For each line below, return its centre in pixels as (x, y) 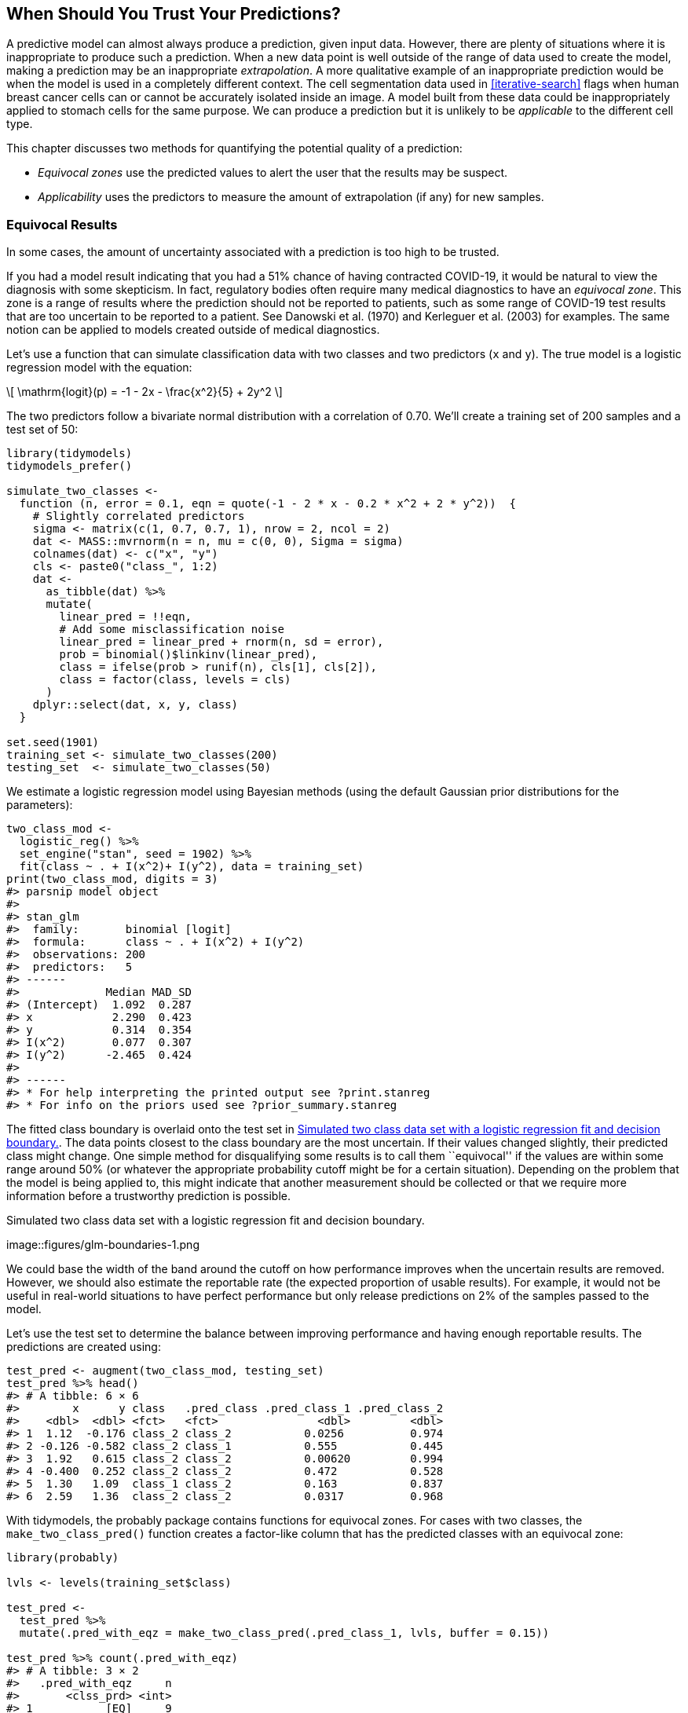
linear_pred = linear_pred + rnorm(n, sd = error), (221, 642)
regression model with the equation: (99, 368)
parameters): (40, 805)
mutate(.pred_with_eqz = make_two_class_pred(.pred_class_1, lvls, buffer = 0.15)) (284, 1633)
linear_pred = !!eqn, (126, 617)
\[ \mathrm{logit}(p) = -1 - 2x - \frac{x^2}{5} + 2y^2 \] (145, 392)
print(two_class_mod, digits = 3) (112, 879)
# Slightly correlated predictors (139, 516)
